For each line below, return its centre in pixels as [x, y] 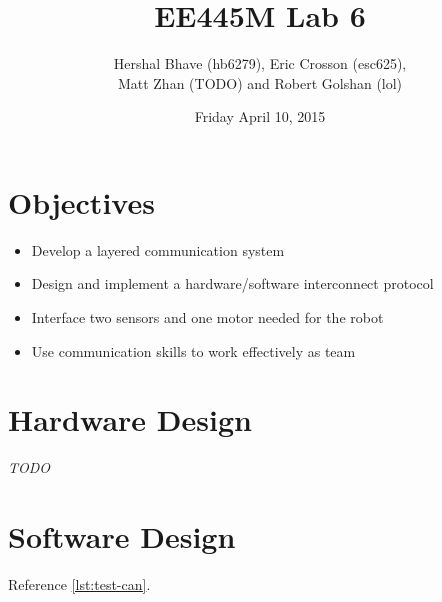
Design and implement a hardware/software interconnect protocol [232, 283]
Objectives [81, 201]
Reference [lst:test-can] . [79, 584]
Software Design [122, 536]
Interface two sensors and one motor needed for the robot [207, 317]
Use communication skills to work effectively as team [193, 350]
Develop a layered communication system [158, 249]
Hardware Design [130, 419]
